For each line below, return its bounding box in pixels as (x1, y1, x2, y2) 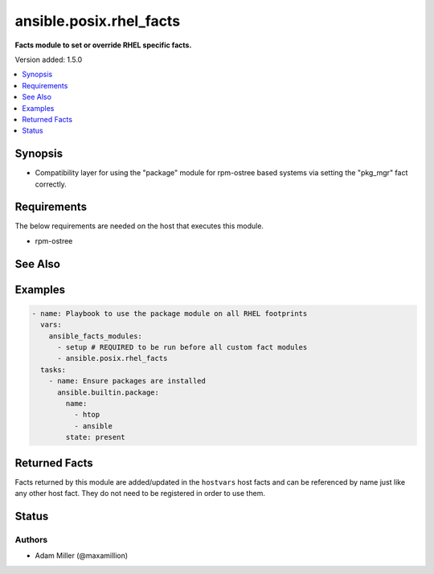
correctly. (35, 179, 68, 189)
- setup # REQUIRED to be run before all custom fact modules (57, 342, 308, 352)
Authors (14, 534, 48, 545)
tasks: (40, 365, 67, 374)
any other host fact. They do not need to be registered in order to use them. (14, 489, 265, 498)
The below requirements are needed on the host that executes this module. (14, 221, 264, 231)
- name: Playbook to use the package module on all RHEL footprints (31, 309, 308, 318)
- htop (73, 410, 100, 420)
